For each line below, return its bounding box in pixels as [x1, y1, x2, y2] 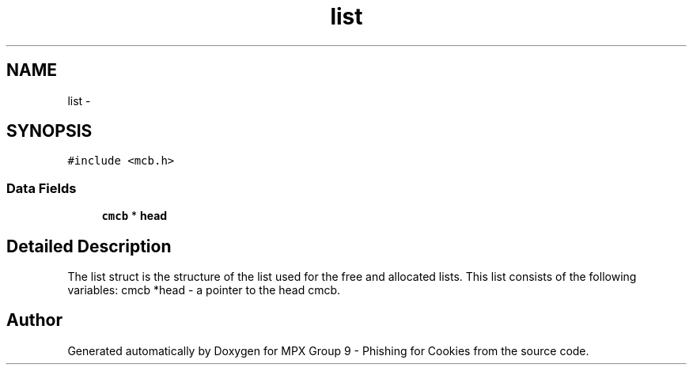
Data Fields [6, 180, 77, 196]
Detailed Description [6, 236, 172, 256]
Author [6, 310, 62, 331]
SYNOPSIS [6, 121, 93, 142]
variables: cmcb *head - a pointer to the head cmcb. [67, 283, 341, 297]
